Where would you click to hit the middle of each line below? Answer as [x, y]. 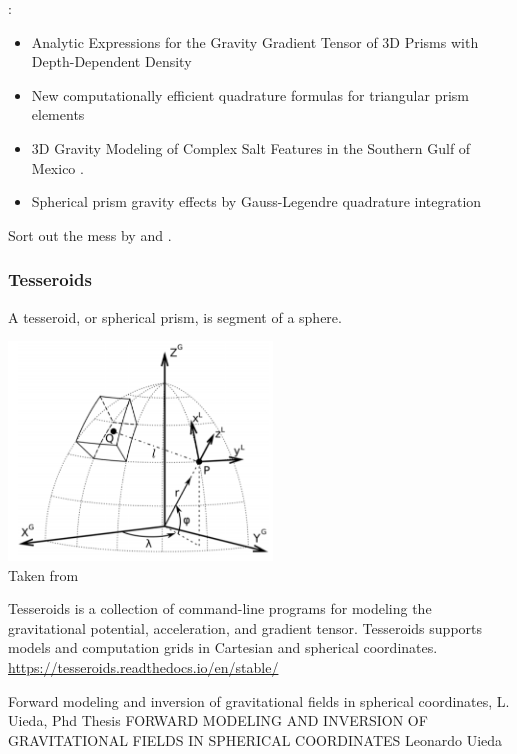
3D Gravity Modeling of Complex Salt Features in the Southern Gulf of [251, 147]
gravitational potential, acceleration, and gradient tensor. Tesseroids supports [245, 627]
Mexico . [57, 167]
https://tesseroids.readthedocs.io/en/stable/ [143, 667]
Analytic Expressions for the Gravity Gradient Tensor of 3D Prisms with [255, 41]
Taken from [43, 574]
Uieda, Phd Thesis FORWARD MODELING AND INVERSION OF [218, 720]
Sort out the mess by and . [90, 234]
